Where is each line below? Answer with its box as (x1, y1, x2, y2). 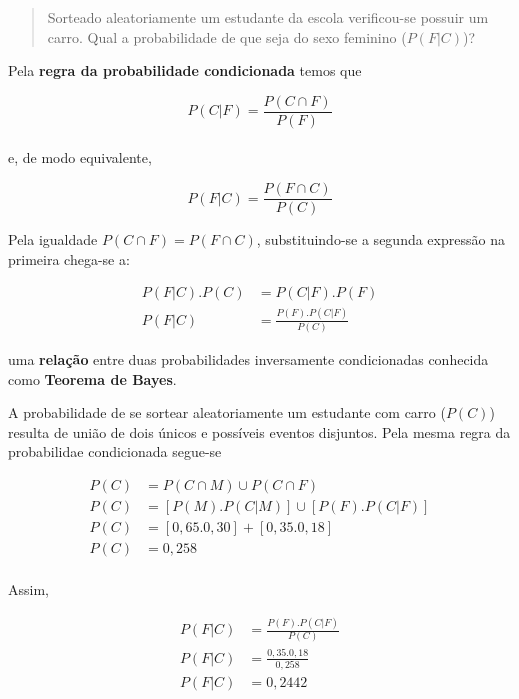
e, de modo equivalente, (8, 147, 152, 168)
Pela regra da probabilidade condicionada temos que (8, 60, 362, 81)
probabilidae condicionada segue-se (8, 441, 222, 462)
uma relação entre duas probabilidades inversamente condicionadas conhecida (8, 348, 489, 369)
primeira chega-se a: (8, 248, 130, 269)
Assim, (8, 579, 49, 600)
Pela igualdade (8, 229, 98, 250)
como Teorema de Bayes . (8, 368, 177, 389)
